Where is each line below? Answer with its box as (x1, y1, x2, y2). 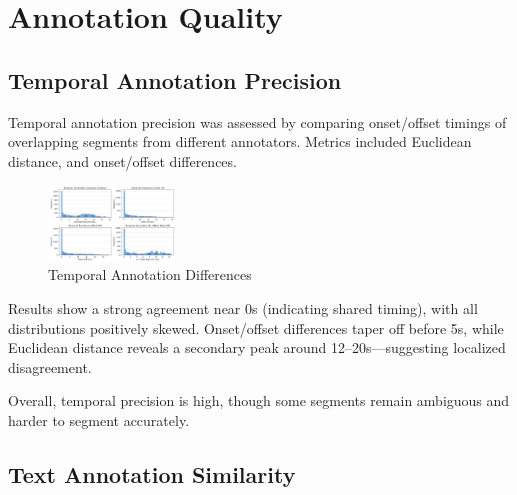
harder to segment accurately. (8, 409, 190, 430)
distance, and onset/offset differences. (8, 150, 237, 171)
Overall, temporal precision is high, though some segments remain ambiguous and (8, 390, 510, 411)
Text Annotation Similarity (8, 458, 296, 489)
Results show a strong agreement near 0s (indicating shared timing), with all (8, 298, 478, 319)
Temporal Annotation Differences (48, 264, 252, 285)
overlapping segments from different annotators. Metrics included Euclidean (8, 131, 472, 152)
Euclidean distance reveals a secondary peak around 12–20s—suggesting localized (8, 337, 506, 358)
